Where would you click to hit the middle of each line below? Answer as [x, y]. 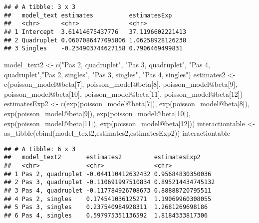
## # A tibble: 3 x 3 [40, 7]
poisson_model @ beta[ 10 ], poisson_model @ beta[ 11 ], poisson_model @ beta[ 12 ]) [124, 94]
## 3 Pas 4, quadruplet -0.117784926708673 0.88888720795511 [108, 190]
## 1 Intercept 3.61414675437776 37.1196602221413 [95, 32]
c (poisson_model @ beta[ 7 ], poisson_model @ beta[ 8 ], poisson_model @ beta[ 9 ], [121, 84]
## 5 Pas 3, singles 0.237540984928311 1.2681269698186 [106, 207]
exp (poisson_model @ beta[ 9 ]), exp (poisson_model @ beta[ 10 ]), [97, 113]
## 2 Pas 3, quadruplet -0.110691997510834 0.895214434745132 [110, 182]
